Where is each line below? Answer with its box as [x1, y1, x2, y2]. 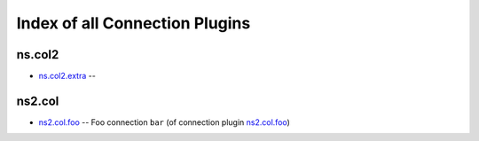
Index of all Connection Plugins [16, 13, 251, 33]
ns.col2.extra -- [38, 71, 97, 82]
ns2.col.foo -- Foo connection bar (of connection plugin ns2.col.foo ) [38, 116, 290, 128]
